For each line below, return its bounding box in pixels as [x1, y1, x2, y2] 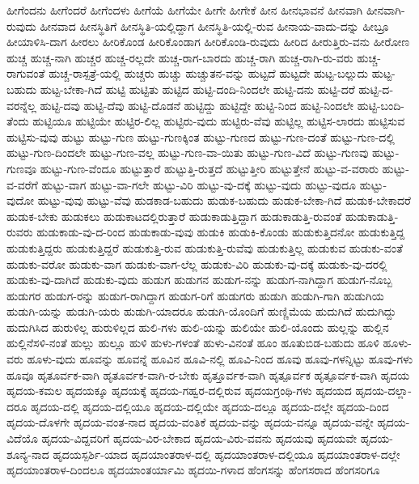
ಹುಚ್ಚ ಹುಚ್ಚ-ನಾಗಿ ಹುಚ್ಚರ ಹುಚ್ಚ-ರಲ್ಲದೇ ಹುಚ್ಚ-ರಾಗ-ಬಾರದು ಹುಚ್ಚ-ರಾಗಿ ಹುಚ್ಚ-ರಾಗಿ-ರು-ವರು [6, 49, 353, 66]
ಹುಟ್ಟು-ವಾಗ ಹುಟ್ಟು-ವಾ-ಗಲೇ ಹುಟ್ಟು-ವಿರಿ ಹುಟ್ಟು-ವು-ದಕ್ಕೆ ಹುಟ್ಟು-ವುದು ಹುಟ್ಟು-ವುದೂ [41, 176, 357, 193]
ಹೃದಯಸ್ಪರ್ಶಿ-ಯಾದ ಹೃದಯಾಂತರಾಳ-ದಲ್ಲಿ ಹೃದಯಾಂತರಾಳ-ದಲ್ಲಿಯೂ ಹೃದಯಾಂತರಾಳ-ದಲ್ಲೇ [53, 445, 400, 462]
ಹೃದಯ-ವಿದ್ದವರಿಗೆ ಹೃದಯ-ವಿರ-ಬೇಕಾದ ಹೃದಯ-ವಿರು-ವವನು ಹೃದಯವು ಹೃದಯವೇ [41, 430, 358, 447]
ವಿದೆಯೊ [6, 430, 38, 447]
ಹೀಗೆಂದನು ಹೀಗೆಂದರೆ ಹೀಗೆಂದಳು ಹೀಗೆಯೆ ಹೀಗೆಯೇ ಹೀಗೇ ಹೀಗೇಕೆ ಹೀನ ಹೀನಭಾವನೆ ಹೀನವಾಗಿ [6, 2, 363, 18]
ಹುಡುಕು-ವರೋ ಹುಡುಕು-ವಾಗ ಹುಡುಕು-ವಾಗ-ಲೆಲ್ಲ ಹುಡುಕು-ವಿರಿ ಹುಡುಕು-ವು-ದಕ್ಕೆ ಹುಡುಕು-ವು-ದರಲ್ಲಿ [6, 255, 387, 272]
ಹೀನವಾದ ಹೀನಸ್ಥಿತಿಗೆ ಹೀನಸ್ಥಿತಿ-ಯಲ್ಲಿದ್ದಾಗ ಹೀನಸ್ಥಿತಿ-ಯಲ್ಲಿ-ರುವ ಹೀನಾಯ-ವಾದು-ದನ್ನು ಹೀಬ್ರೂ [40, 17, 390, 34]
